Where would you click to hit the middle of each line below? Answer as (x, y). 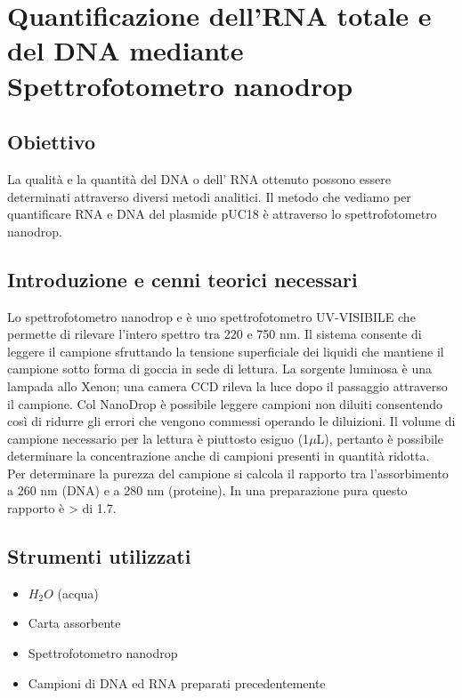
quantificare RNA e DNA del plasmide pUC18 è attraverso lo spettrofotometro (222, 214)
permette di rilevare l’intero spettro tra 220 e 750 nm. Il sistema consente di (215, 334)
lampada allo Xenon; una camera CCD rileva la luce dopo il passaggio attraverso (227, 385)
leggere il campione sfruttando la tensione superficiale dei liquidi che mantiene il (226, 351)
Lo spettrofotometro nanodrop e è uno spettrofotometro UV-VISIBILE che (211, 316)
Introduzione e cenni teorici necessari (182, 279)
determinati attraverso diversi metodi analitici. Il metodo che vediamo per (209, 196)
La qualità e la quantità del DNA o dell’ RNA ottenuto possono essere (199, 178)
